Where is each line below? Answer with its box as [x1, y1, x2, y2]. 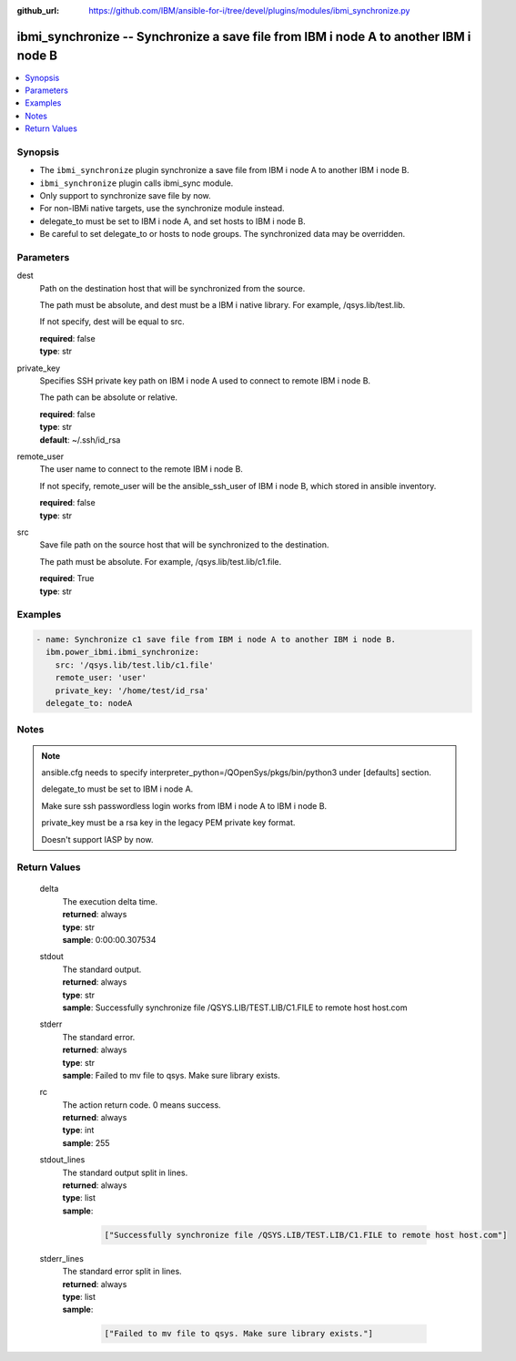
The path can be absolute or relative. [39, 392, 177, 403]
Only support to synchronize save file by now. [39, 189, 211, 200]
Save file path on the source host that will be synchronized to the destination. [39, 539, 329, 550]
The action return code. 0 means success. [62, 1099, 222, 1110]
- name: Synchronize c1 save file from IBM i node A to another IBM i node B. [35, 634, 396, 645]
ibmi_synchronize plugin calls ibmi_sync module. [39, 178, 234, 189]
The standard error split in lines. [62, 1266, 182, 1277]
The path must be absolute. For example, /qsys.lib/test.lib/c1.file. [39, 556, 282, 567]
